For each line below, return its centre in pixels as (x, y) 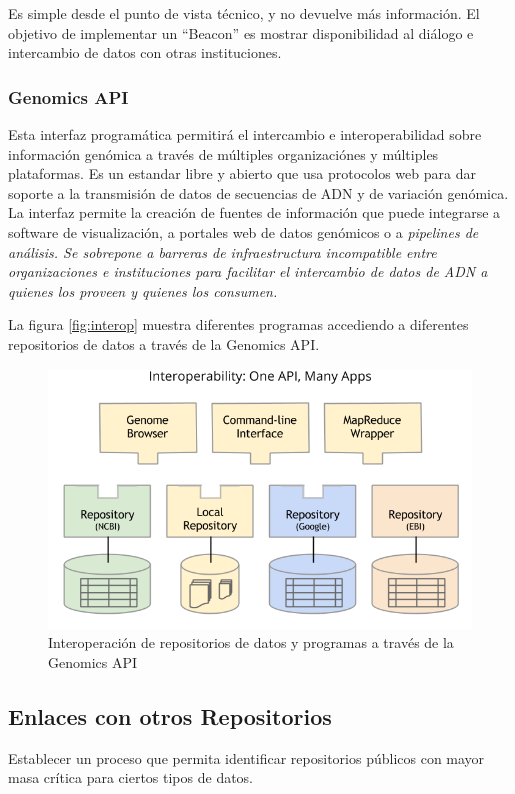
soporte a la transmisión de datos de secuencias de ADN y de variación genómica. (258, 192)
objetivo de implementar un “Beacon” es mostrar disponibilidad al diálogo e (241, 32)
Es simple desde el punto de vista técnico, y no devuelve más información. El (244, 13)
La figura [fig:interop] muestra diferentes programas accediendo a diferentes (238, 324)
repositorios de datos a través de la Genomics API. (164, 343)
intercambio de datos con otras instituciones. (145, 52)
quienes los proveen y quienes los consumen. (143, 290)
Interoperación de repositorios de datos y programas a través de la (251, 642)
